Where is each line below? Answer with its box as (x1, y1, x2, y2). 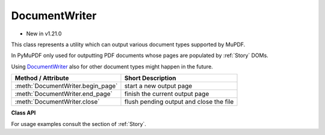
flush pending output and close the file (124, 98, 234, 106)
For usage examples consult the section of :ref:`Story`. (11, 120, 147, 127)
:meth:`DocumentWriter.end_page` (14, 90, 113, 98)
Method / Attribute (14, 74, 69, 82)
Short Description (124, 74, 177, 82)
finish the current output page (124, 90, 209, 98)
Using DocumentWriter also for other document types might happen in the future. (11, 63, 213, 70)
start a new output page (124, 82, 193, 90)
